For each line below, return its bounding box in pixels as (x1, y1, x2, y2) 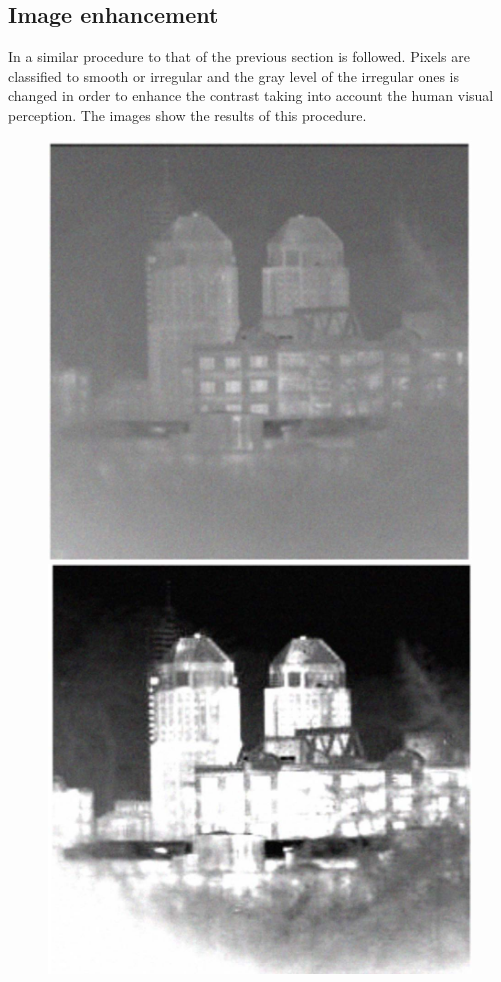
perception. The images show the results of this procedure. (8, 104, 367, 125)
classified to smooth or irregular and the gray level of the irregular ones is (8, 65, 460, 86)
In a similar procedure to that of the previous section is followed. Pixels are (8, 46, 470, 67)
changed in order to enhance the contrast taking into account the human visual (8, 85, 494, 106)
